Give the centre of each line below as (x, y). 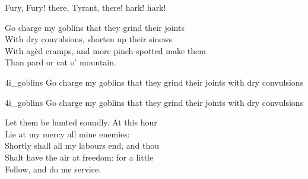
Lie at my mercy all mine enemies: (67, 134)
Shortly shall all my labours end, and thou (82, 145)
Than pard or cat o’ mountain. (61, 62)
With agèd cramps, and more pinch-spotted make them (105, 50)
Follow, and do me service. (53, 169)
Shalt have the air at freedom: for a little (79, 157)
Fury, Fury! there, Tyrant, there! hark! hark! (85, 7)
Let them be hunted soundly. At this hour (81, 122)
